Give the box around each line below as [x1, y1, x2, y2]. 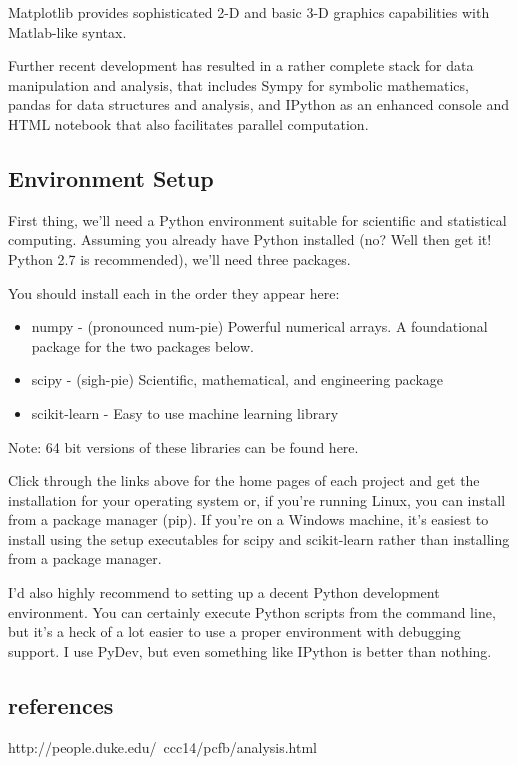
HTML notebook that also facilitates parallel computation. [8, 113, 369, 134]
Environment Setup [8, 162, 214, 193]
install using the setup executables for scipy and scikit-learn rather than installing [8, 528, 510, 549]
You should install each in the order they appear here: [8, 282, 340, 303]
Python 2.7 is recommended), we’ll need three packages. [8, 248, 351, 269]
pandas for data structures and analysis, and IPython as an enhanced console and [8, 94, 510, 115]
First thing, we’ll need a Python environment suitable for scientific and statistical [8, 209, 507, 230]
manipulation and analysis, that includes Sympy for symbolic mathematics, [8, 74, 469, 95]
